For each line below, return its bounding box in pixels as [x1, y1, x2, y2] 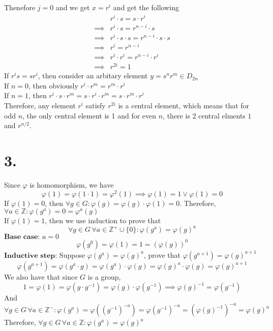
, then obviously [28, 80, 78, 91]
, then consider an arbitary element [38, 70, 148, 81]
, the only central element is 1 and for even [22, 110, 157, 121]
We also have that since [4, 272, 78, 282]
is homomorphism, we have [29, 179, 114, 190]
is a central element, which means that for [118, 100, 250, 111]
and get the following [113, 2, 179, 12]
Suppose [59, 249, 85, 260]
